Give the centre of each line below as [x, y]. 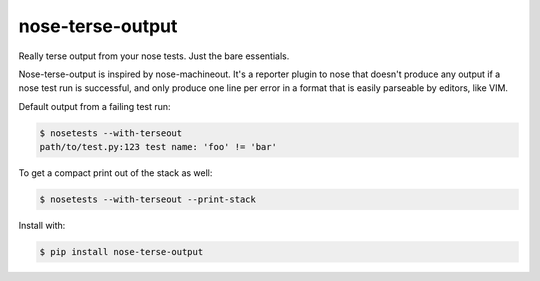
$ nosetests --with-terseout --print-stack [148, 199]
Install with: [42, 226]
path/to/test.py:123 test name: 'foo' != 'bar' [158, 147]
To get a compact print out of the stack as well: [115, 173]
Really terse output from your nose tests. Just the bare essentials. [154, 56]
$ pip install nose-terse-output [121, 252]
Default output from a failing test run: [94, 106]
